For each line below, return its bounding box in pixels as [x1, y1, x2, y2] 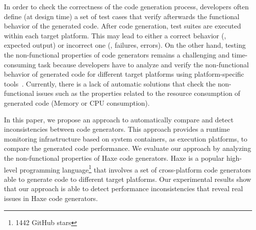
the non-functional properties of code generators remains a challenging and [4, 49, 230, 59]
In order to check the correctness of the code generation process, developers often [4, 1, 249, 11]
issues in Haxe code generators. [4, 193, 98, 203]
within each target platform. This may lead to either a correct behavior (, [4, 30, 226, 40]
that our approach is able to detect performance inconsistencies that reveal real [4, 183, 243, 194]
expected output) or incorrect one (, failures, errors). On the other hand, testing [4, 40, 246, 50]
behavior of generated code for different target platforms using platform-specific [4, 69, 244, 79]
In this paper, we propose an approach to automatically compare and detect [4, 114, 234, 124]
